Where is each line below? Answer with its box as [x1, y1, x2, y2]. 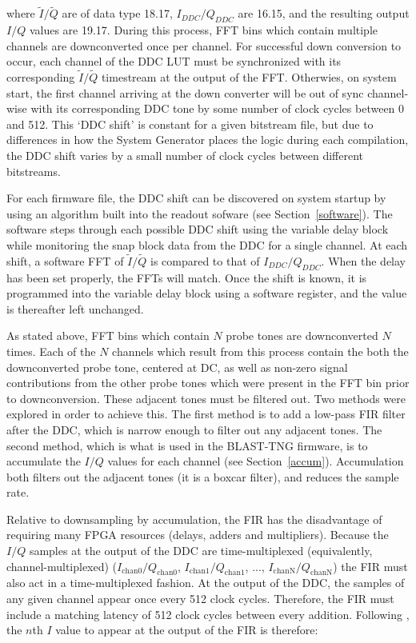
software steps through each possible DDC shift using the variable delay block [6, 221, 389, 238]
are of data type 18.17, [62, 5, 173, 22]
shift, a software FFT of [6, 252, 124, 269]
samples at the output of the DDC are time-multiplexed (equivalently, [29, 542, 373, 559]
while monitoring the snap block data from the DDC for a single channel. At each [6, 236, 408, 253]
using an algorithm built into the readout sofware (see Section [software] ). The [6, 205, 393, 222]
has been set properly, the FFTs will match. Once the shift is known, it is [6, 269, 367, 286]
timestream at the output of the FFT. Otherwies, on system [101, 69, 397, 86]
